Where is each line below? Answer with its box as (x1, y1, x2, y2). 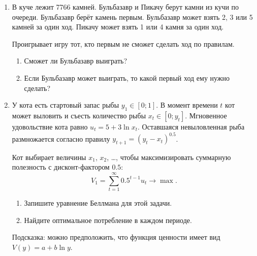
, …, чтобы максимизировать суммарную (107, 151, 231, 162)
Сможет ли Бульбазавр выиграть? (24, 55, 127, 66)
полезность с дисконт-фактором (12, 162, 110, 172)
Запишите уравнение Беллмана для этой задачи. (24, 198, 172, 208)
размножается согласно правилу (12, 133, 110, 144)
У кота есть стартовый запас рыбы (12, 100, 119, 110)
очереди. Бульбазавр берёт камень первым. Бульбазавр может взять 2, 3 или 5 (12, 11, 253, 22)
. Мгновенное (185, 110, 227, 120)
